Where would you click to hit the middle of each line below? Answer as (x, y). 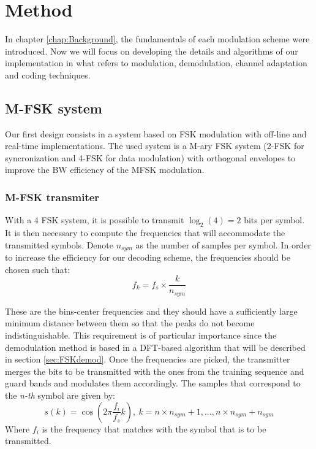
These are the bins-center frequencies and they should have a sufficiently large (151, 311)
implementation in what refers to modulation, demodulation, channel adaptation (156, 63)
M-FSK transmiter (52, 197)
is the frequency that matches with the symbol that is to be (154, 428)
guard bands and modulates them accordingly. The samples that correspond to (153, 383)
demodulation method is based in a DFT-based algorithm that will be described (155, 347)
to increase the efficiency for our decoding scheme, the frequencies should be (148, 257)
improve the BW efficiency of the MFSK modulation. (105, 170)
